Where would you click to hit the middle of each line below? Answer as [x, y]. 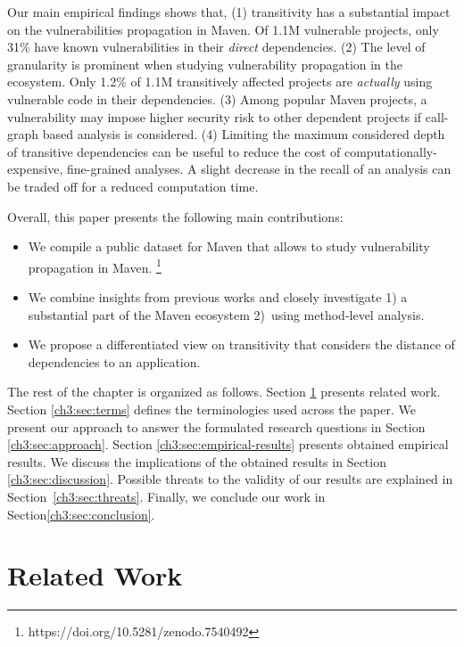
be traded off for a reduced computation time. [133, 186]
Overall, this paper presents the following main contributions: [175, 216]
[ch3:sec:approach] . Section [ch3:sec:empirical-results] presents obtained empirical [228, 444]
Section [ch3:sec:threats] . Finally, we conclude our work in [166, 496]
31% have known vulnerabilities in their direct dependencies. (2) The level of [216, 47]
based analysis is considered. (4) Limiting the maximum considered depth [244, 134]
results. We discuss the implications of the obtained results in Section [197, 461]
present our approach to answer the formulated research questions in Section [216, 426]
